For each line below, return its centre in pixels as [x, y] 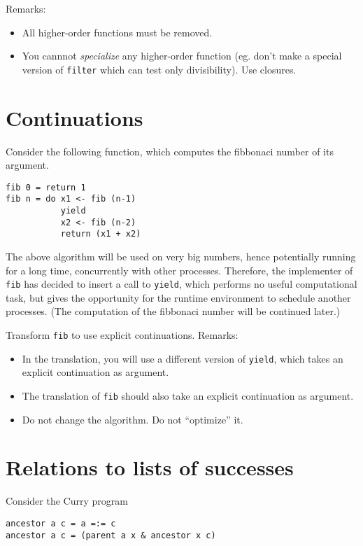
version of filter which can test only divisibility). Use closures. [159, 69]
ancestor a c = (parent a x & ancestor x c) [111, 535]
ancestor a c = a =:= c [61, 523]
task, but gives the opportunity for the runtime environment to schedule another [178, 297]
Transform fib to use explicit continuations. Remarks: [122, 335]
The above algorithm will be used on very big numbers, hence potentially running [181, 257]
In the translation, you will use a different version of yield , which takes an [183, 358]
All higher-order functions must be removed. [117, 32]
